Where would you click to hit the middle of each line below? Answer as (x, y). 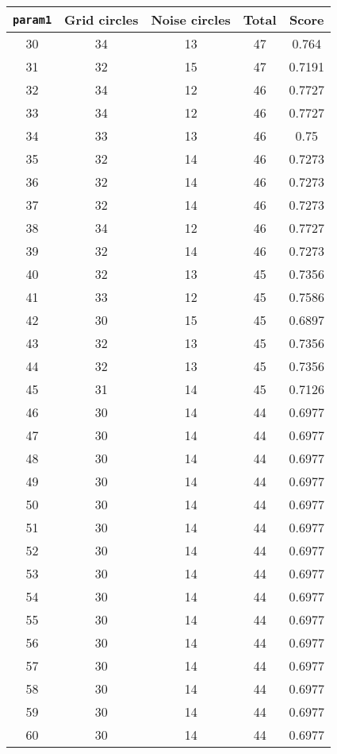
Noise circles (191, 19)
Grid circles (101, 19)
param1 (33, 19)
